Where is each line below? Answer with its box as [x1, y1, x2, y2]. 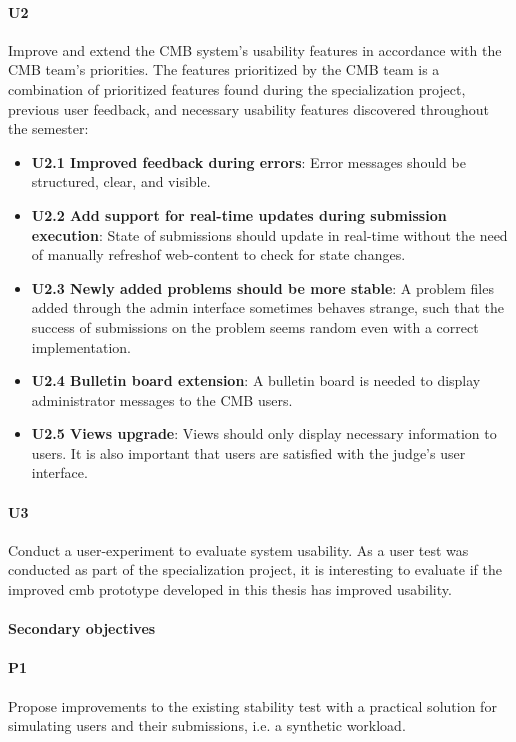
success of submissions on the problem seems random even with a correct [31, 316, 479, 337]
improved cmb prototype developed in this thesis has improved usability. [8, 579, 452, 600]
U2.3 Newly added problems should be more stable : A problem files [31, 277, 494, 298]
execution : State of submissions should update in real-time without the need [31, 224, 508, 245]
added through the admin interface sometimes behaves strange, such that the [31, 297, 505, 318]
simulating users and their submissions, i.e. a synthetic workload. [8, 715, 406, 736]
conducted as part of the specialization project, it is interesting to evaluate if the [8, 559, 502, 580]
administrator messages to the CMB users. [31, 389, 293, 410]
